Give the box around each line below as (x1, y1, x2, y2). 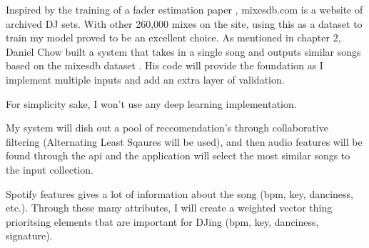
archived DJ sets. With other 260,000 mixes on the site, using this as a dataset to (6, 16, 363, 31)
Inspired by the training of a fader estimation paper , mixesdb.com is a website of (6, 2, 363, 16)
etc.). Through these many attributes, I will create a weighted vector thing (6, 200, 333, 215)
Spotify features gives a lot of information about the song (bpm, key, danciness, (6, 186, 354, 201)
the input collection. (6, 162, 93, 177)
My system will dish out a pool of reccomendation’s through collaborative (6, 120, 328, 135)
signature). (6, 228, 53, 243)
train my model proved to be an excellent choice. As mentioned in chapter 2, (6, 30, 341, 45)
